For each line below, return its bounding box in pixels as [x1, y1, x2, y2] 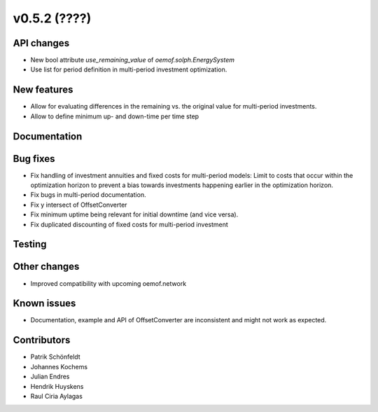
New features [13, 84, 73, 96]
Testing [13, 238, 47, 250]
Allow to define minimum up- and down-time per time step [30, 112, 199, 121]
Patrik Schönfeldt [30, 352, 80, 361]
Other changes [13, 261, 80, 273]
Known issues [13, 298, 76, 310]
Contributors [13, 334, 71, 346]
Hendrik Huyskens [30, 382, 84, 390]
